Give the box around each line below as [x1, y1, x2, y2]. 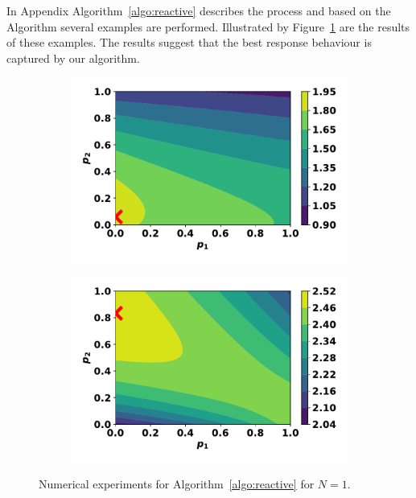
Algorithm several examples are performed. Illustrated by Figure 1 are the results [6, 18, 410, 35]
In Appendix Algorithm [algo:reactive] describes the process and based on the [6, 2, 391, 19]
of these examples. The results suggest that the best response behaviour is [6, 34, 372, 51]
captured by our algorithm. [6, 49, 140, 66]
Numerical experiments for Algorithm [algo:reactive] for [39, 475, 315, 492]
